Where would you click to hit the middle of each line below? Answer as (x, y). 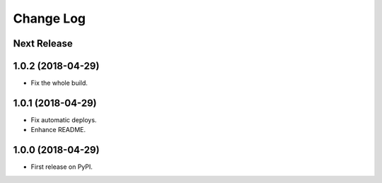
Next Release (43, 43)
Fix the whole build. (59, 83)
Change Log (50, 18)
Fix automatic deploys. (64, 119)
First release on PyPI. (62, 167)
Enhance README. (58, 130)
